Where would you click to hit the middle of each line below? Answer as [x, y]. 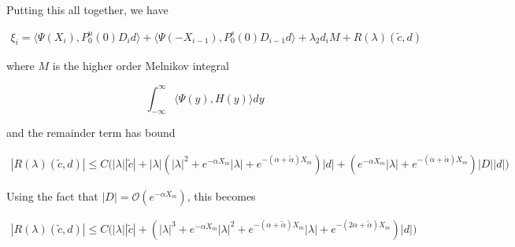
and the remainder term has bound [91, 133]
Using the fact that [52, 195]
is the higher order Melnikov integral [141, 66]
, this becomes [221, 195]
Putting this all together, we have [87, 9]
